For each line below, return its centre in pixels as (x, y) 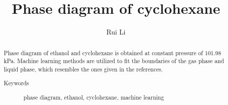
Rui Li (116, 32)
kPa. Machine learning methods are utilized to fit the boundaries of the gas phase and (114, 61)
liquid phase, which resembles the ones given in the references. (83, 69)
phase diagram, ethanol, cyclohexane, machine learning (94, 97)
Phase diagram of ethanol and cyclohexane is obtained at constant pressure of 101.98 (112, 52)
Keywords (16, 83)
